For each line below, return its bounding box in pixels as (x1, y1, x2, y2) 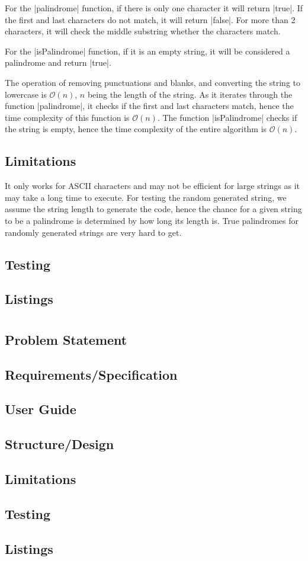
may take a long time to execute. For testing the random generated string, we (5, 191, 287, 203)
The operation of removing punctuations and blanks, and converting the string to (5, 76, 300, 88)
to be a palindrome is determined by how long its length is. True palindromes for (5, 214, 299, 226)
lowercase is (5, 88, 47, 100)
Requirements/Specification (5, 365, 178, 383)
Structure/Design (5, 435, 114, 453)
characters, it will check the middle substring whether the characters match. (5, 25, 281, 37)
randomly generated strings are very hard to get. (5, 226, 182, 238)
